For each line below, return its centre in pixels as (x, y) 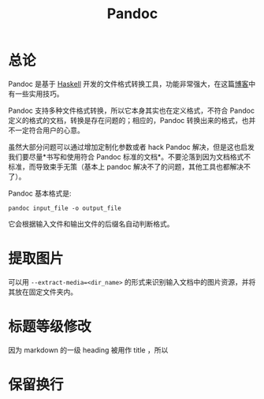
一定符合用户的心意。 (49, 130)
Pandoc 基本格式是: (40, 193)
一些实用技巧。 (39, 93)
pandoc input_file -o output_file (65, 208)
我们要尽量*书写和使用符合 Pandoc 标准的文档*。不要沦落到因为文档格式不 (129, 157)
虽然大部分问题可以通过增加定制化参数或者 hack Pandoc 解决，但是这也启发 (131, 147)
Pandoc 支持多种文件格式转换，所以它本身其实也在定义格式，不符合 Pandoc (131, 110)
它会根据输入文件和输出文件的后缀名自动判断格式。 (91, 224)
